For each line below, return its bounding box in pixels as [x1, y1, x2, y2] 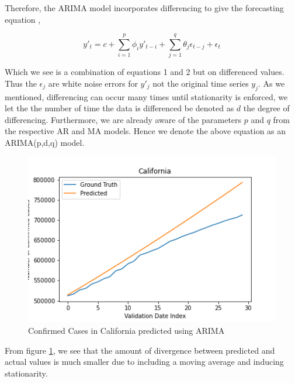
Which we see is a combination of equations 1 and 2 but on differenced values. [5, 66, 284, 78]
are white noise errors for [48, 77, 138, 89]
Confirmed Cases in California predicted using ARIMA [28, 324, 225, 336]
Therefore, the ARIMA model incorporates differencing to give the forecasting [5, 2, 284, 13]
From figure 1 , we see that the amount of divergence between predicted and [5, 344, 275, 356]
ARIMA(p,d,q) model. [5, 136, 85, 149]
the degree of [243, 102, 290, 114]
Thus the [5, 77, 37, 89]
